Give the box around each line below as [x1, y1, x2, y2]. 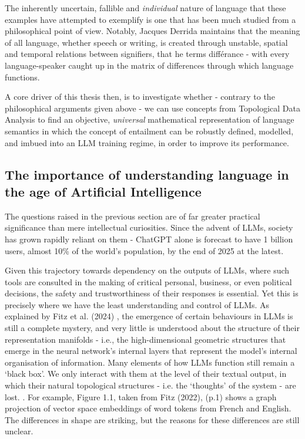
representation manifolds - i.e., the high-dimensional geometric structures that [5, 333, 286, 345]
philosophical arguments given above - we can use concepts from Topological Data [5, 102, 300, 114]
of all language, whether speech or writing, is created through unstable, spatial [5, 36, 288, 48]
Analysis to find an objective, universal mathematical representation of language [5, 113, 294, 126]
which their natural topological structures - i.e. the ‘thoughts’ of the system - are [5, 379, 296, 391]
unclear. [5, 425, 33, 437]
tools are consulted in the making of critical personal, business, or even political [5, 275, 292, 288]
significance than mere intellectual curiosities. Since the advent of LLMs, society [5, 221, 293, 234]
